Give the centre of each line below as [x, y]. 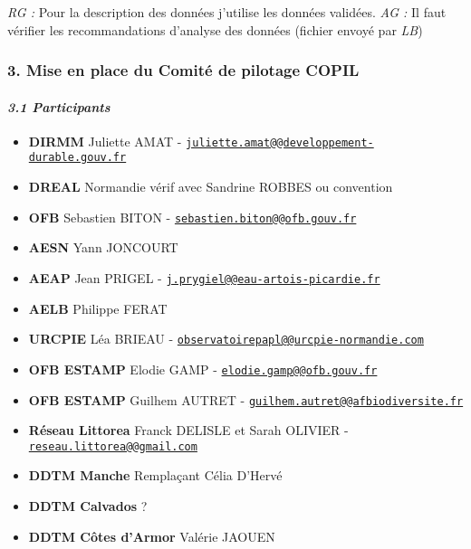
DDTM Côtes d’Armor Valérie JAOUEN [152, 536]
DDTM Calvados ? [88, 506]
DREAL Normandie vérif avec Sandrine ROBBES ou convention [211, 187]
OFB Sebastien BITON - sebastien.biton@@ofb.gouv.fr [192, 217]
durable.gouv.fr [77, 158]
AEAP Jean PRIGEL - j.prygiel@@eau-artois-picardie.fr [204, 277]
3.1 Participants [59, 106]
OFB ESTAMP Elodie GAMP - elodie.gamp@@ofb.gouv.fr [203, 369]
